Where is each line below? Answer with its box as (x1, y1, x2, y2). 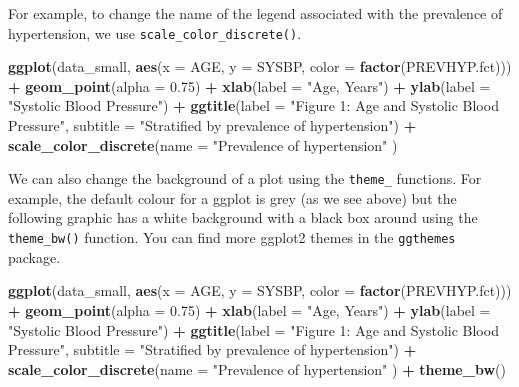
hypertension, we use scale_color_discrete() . (8, 22, 302, 43)
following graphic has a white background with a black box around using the (8, 207, 478, 228)
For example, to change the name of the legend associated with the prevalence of (8, 3, 503, 23)
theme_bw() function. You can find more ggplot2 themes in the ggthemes (8, 227, 456, 248)
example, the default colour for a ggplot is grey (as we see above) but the (8, 187, 457, 208)
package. (8, 246, 61, 267)
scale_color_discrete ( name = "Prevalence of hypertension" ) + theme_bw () (8, 358, 506, 379)
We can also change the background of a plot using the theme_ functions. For (8, 168, 482, 189)
